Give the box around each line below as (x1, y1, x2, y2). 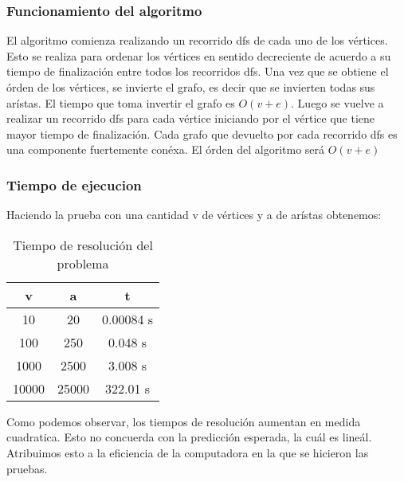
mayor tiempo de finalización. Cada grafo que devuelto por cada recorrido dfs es (6, 125, 398, 142)
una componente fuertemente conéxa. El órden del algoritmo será (6, 141, 325, 158)
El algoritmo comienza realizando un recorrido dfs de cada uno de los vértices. (6, 32, 388, 49)
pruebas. (6, 460, 48, 476)
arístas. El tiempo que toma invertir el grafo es (6, 94, 235, 111)
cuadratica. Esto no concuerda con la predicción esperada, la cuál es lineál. (6, 429, 372, 445)
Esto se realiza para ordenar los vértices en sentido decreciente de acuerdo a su (6, 47, 391, 64)
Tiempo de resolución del (13, 235, 153, 254)
